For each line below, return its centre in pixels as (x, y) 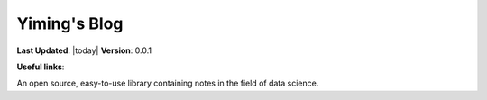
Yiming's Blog (70, 23)
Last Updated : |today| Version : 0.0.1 (84, 50)
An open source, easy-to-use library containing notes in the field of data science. (168, 83)
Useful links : (41, 67)
